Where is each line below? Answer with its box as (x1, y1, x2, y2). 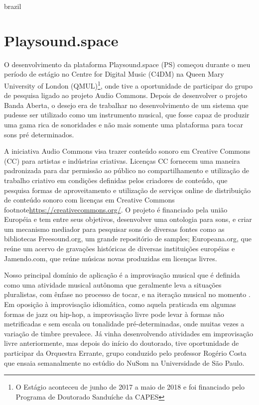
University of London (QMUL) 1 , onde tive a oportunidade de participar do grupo (4, 79, 253, 91)
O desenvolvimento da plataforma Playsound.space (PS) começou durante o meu (4, 59, 251, 69)
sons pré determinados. (4, 129, 74, 139)
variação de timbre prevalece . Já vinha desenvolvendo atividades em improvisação (4, 328, 253, 338)
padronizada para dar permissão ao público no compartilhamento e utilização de (4, 165, 249, 176)
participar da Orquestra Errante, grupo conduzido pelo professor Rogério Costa (4, 348, 247, 358)
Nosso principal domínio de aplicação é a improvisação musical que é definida (4, 270, 240, 280)
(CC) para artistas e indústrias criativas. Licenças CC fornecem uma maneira (4, 155, 240, 166)
